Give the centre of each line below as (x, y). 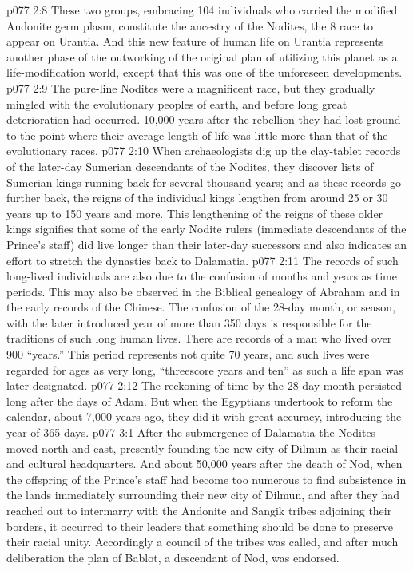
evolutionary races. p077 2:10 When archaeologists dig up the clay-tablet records (204, 151)
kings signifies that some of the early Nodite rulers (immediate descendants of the (206, 229)
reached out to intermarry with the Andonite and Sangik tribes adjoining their (199, 510)
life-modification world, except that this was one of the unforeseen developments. (205, 72)
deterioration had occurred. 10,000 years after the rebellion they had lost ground (204, 119)
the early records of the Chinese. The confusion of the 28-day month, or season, (201, 307)
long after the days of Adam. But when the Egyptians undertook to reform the (200, 400)
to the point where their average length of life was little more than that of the (197, 135)
